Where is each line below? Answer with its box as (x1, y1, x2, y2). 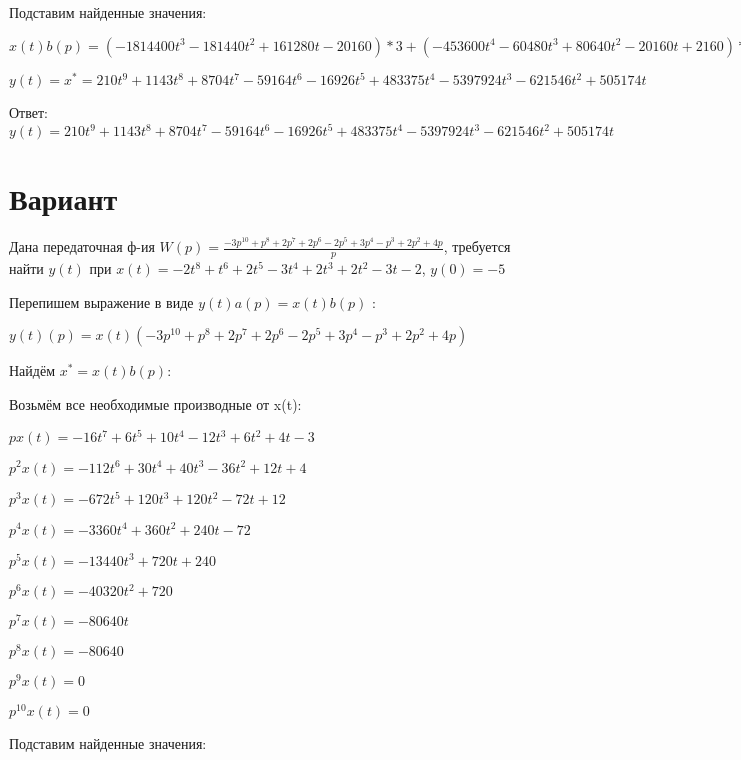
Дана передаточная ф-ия (9, 236, 155, 257)
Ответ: (9, 102, 48, 123)
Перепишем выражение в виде (9, 291, 194, 312)
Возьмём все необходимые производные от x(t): (9, 393, 302, 414)
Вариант (9, 178, 118, 219)
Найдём (9, 360, 56, 381)
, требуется (443, 236, 511, 257)
